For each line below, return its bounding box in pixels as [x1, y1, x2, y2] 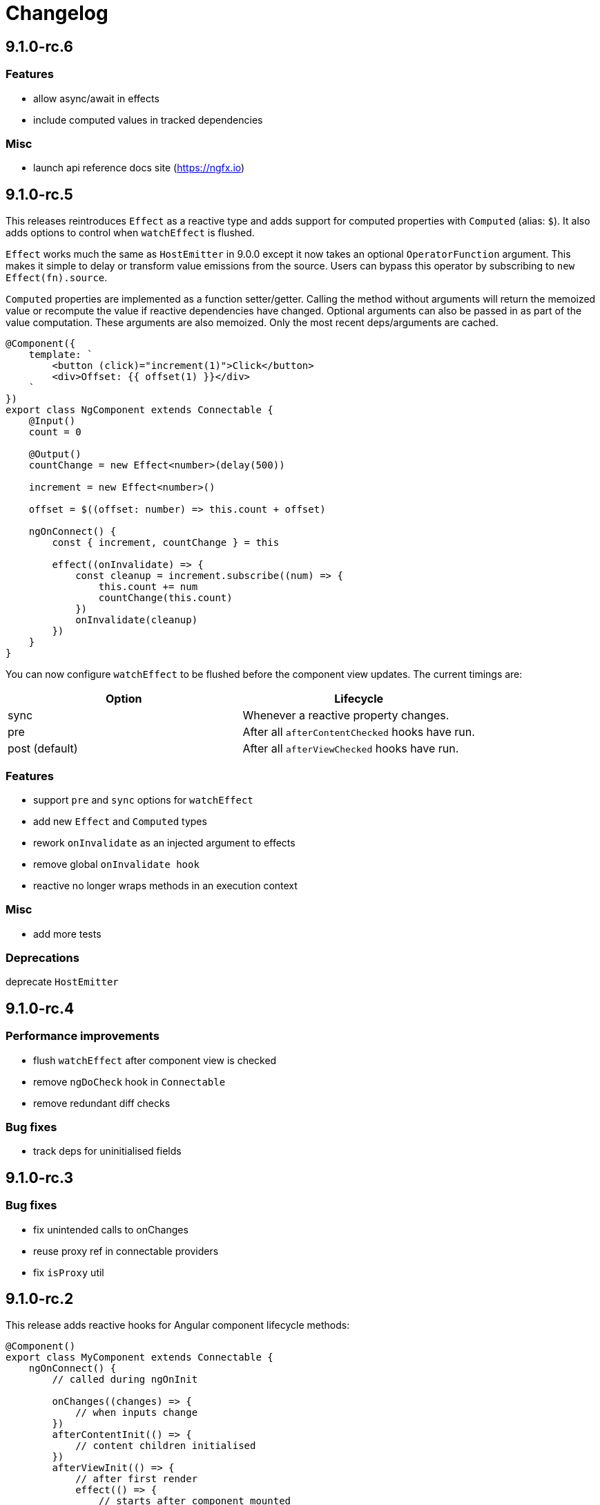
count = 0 [28, 426, 81, 438]
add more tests [33, 927, 101, 940]
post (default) [8, 741, 78, 756]
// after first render [75, 1473, 198, 1485]
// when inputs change [75, 1407, 198, 1419]
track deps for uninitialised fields [33, 1145, 182, 1157]
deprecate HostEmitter [6, 976, 119, 988]
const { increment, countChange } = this [52, 537, 280, 549]
